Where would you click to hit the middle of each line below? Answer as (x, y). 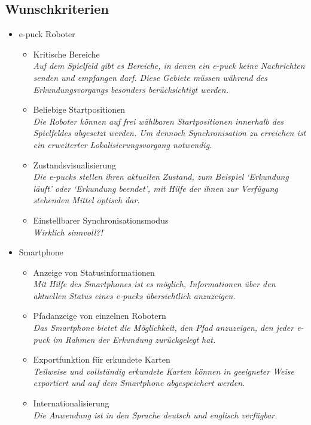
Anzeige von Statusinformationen (94, 272)
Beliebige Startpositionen (79, 109)
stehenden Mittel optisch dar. (86, 200)
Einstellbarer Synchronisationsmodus (101, 220)
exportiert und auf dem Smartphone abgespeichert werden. (139, 383)
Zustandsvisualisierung (75, 165)
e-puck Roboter (47, 34)
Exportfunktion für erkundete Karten (102, 359)
